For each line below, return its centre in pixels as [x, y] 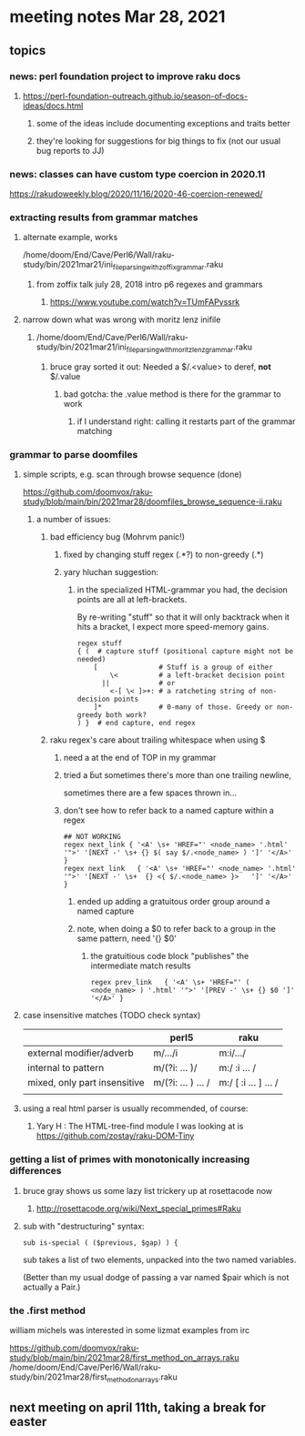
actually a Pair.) [51, 1287]
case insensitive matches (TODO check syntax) [112, 1016]
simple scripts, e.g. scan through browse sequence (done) [132, 474]
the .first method [48, 1310]
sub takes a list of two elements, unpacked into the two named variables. [159, 1259]
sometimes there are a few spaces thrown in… [150, 793]
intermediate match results [141, 966]
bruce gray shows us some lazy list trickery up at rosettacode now [147, 1190]
